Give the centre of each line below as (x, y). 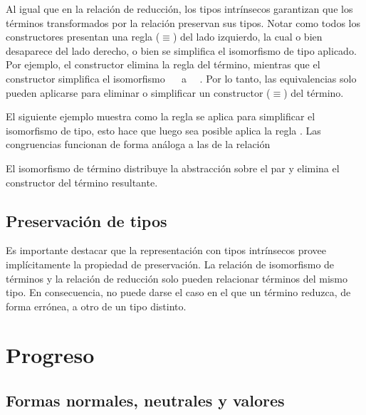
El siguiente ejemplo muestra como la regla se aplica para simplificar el (161, 116)
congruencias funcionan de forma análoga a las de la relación (138, 144)
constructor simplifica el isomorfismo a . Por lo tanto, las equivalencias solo (181, 78)
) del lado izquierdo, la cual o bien (247, 37)
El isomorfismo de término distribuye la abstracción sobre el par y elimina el (173, 168)
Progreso (50, 355)
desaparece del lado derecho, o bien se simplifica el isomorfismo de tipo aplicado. (181, 50)
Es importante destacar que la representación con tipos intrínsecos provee (166, 250)
